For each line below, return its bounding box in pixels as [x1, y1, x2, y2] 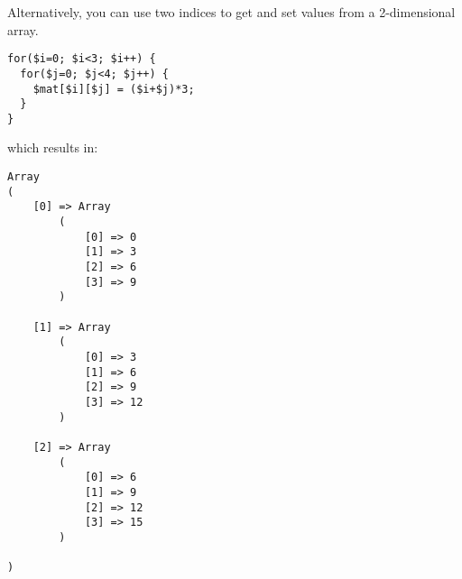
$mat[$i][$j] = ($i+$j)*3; [32, 82, 195, 96]
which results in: [7, 138, 98, 157]
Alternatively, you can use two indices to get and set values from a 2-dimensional [7, 3, 456, 21]
